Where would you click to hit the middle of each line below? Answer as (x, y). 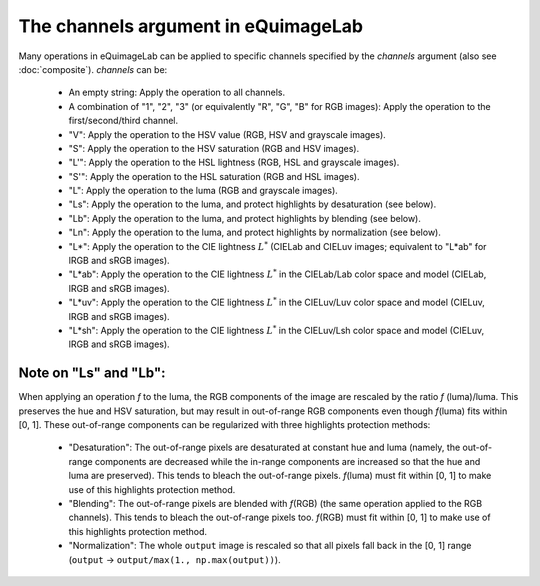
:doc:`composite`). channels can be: (93, 69)
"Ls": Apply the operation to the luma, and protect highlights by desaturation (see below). (252, 204)
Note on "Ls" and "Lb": (92, 373)
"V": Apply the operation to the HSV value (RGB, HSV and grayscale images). (227, 134)
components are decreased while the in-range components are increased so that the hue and (288, 461)
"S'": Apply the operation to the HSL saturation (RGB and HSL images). (214, 176)
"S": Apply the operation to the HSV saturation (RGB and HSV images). (214, 148)
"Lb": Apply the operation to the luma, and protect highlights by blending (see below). (245, 218)
